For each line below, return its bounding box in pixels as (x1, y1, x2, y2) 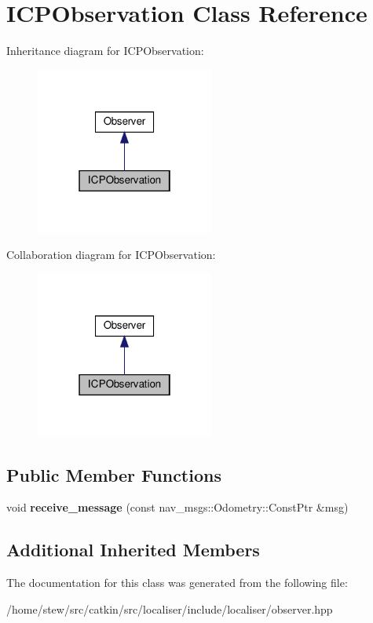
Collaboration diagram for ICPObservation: (6, 246, 216, 263)
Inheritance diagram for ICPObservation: (6, 42, 204, 59)
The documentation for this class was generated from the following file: (6, 574, 348, 591)
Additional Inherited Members (6, 537, 260, 562)
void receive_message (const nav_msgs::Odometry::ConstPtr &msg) (6, 499, 349, 516)
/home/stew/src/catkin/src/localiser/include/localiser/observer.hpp (6, 600, 333, 617)
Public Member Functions (6, 462, 221, 486)
